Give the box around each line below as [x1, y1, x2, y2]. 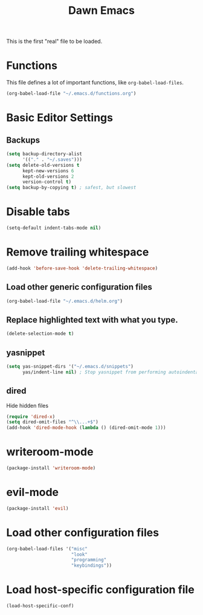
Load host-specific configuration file [6, 583, 195, 597]
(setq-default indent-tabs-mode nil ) [6, 225, 101, 231]
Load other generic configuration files [6, 282, 152, 292]
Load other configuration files [6, 526, 159, 539]
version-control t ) [22, 179, 71, 185]
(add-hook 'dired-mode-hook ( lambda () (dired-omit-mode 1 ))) [6, 425, 166, 431]
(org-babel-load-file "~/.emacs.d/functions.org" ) [6, 91, 137, 97]
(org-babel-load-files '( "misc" [6, 546, 88, 552]
